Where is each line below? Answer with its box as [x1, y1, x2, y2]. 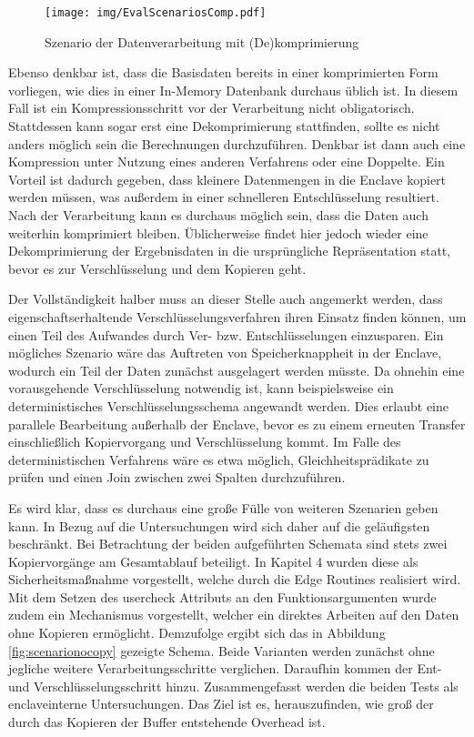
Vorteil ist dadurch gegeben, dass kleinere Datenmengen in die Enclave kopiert [8, 169, 447, 188]
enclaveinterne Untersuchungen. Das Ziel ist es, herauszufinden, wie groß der [8, 694, 434, 713]
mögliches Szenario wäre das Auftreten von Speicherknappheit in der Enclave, [8, 343, 442, 362]
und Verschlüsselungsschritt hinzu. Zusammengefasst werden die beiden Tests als [8, 676, 459, 695]
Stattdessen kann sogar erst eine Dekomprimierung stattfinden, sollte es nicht [8, 116, 440, 136]
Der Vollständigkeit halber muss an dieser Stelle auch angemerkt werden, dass [8, 289, 443, 308]
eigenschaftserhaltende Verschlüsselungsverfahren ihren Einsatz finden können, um [8, 307, 467, 326]
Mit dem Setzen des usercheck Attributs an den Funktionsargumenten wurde [8, 587, 437, 606]
